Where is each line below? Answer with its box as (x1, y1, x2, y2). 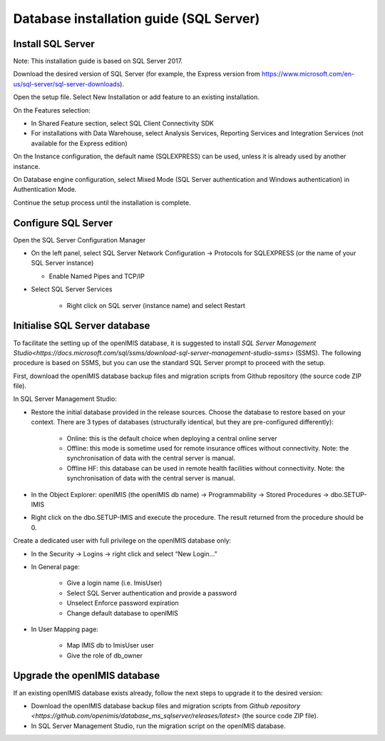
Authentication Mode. (13, 185, 77, 194)
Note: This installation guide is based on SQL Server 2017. (13, 57, 183, 66)
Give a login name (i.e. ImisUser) (66, 578, 163, 588)
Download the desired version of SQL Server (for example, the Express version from (13, 70, 260, 78)
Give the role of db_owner (66, 651, 143, 660)
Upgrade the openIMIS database (13, 670, 160, 682)
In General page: (31, 562, 80, 571)
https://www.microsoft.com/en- (261, 70, 355, 78)
